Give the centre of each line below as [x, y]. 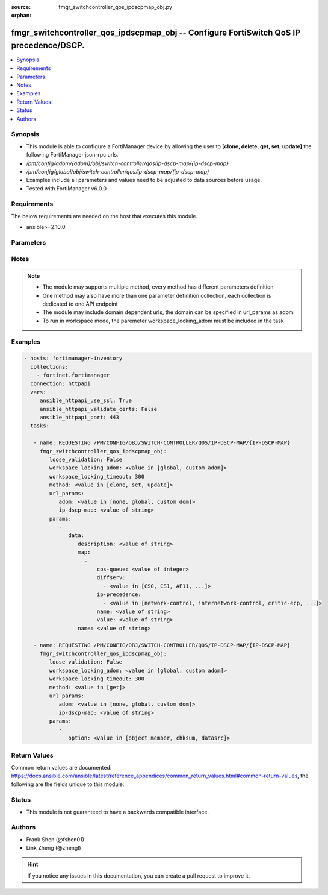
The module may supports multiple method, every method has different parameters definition [158, 287]
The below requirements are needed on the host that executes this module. [104, 216]
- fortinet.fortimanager [73, 375]
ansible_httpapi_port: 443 [79, 417]
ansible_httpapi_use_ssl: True [86, 400]
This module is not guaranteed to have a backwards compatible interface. [118, 812]
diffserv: [111, 578]
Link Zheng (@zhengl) [54, 848]
